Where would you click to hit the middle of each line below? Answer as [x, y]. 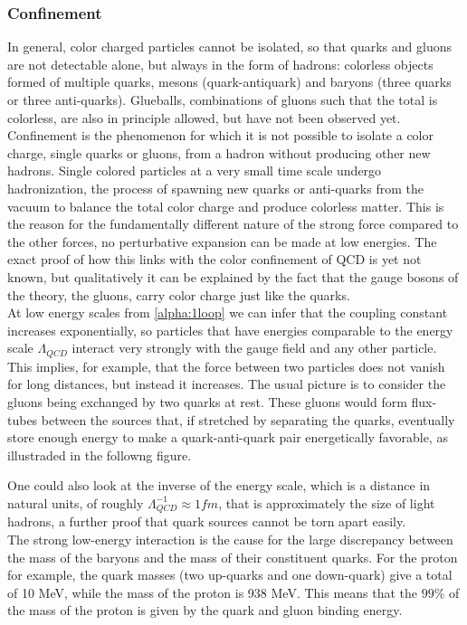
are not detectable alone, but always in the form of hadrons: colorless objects [220, 64]
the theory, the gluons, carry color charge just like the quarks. [179, 294]
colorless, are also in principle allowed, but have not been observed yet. [204, 117]
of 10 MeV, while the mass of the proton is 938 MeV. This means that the [213, 592]
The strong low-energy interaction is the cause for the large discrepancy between [230, 539]
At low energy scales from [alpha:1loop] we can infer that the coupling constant [228, 312]
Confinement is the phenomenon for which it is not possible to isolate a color [221, 135]
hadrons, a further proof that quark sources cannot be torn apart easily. [207, 521]
